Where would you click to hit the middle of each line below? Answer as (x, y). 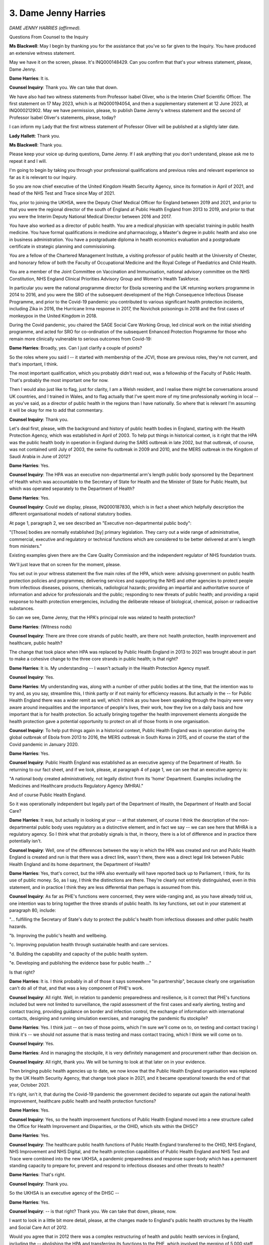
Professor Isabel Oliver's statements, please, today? (63, 118)
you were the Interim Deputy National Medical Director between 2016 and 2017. (90, 216)
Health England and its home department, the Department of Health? (80, 864)
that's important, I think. (34, 364)
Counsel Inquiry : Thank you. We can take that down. (64, 88)
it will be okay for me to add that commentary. (57, 410)
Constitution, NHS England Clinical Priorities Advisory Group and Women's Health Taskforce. (105, 278)
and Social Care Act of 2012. (39, 1227)
